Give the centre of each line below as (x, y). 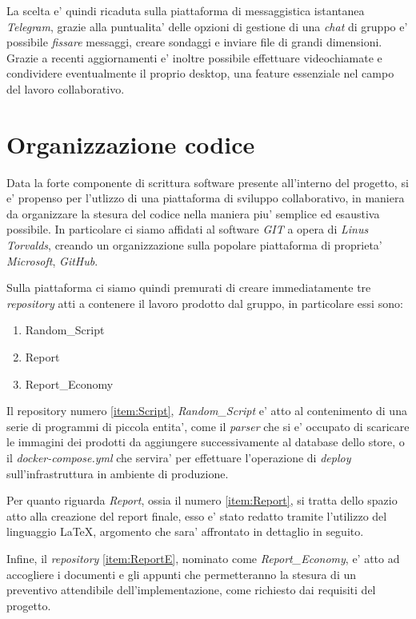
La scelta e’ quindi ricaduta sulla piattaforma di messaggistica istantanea (186, 10)
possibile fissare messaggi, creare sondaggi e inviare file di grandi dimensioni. (194, 42)
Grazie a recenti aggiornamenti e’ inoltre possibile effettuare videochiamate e (194, 57)
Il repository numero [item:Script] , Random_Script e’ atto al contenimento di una (207, 411)
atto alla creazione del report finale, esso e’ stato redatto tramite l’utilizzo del (197, 515)
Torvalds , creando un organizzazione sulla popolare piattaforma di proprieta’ (194, 245)
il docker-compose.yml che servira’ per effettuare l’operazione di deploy (179, 457)
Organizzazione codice (131, 144)
